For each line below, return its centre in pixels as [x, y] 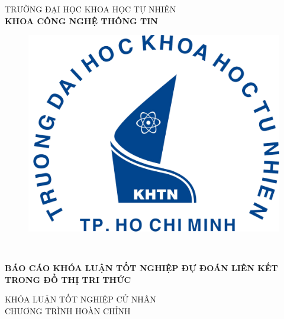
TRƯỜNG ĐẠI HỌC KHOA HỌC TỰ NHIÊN [91, 9]
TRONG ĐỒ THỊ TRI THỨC [68, 279]
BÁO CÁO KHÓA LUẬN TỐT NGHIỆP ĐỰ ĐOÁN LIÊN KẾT [141, 268]
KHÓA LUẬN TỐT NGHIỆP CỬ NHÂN [80, 299]
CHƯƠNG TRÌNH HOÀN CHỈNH [68, 311]
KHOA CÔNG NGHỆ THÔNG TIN [81, 20]
